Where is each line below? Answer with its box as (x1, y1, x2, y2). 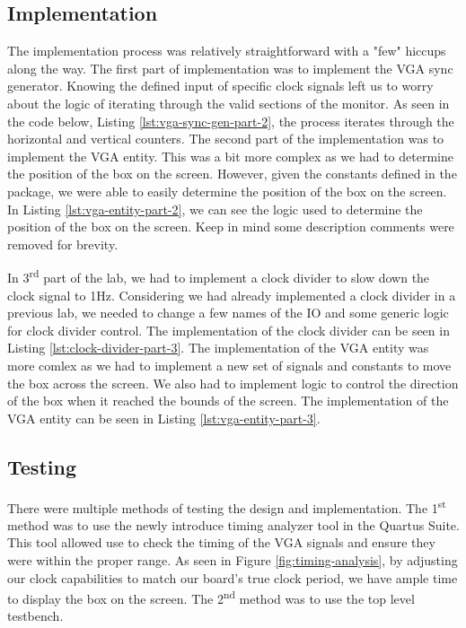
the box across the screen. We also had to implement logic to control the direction (7, 373, 459, 392)
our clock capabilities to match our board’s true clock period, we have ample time (7, 568, 458, 587)
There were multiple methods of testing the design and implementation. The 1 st (7, 495, 446, 517)
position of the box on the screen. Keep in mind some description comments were (7, 217, 454, 236)
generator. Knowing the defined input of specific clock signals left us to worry (7, 76, 434, 95)
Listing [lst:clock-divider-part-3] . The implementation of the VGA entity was (7, 338, 429, 357)
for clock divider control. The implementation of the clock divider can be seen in (7, 320, 450, 339)
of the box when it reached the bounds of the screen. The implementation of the (7, 391, 449, 410)
